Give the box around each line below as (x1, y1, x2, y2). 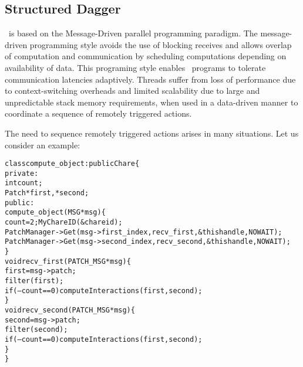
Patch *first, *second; (5, 189, 89, 198)
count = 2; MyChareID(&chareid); (5, 218, 123, 227)
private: (5, 169, 39, 178)
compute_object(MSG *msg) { (5, 208, 106, 217)
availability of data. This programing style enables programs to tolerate (5, 61, 266, 73)
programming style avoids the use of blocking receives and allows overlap (29, 38, 292, 50)
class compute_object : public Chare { (5, 159, 140, 168)
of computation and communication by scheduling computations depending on (5, 50, 287, 62)
